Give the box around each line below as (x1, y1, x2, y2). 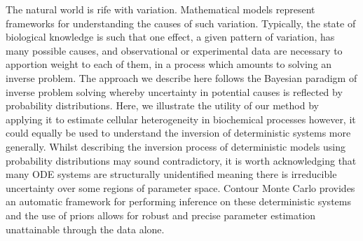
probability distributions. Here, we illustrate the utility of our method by (6, 98, 319, 113)
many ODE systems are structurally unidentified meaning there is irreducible (6, 167, 337, 181)
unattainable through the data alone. (6, 221, 165, 236)
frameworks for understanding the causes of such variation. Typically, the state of (6, 15, 356, 30)
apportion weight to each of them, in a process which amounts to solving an (6, 57, 332, 71)
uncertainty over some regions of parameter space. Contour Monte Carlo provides (6, 180, 355, 195)
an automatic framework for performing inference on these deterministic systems (6, 194, 351, 209)
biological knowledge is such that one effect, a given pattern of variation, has (6, 29, 335, 44)
